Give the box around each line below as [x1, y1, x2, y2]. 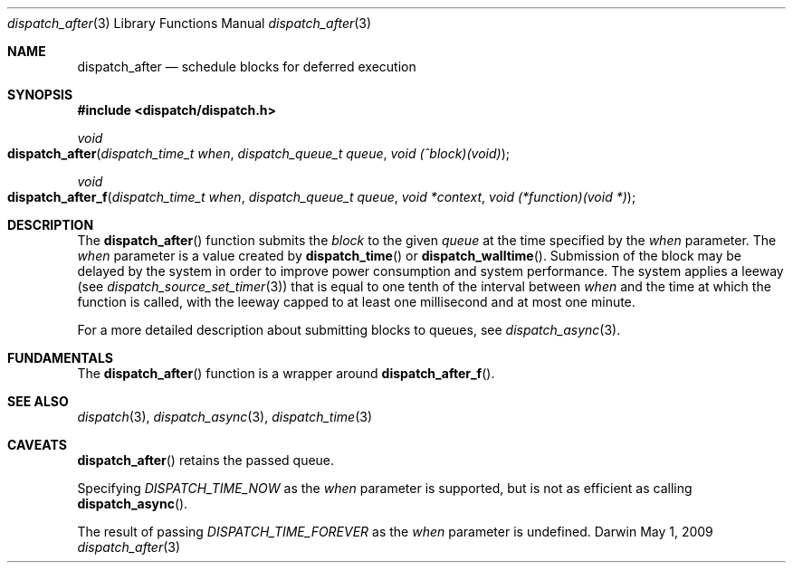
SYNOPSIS [7, 87, 73, 102]
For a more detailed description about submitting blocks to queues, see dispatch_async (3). [77, 322, 621, 337]
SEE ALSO [7, 394, 69, 409]
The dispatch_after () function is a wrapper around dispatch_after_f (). [77, 366, 495, 381]
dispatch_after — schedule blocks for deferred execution [77, 59, 416, 74]
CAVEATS [7, 437, 67, 452]
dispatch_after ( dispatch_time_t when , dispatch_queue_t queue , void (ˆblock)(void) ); [7, 146, 510, 161]
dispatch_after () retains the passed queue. [77, 452, 335, 468]
